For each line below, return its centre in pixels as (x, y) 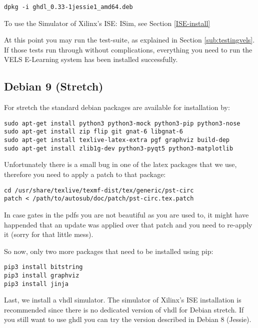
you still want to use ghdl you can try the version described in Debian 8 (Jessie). (128, 319)
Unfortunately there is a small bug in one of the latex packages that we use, (120, 164)
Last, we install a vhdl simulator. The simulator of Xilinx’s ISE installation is (123, 300)
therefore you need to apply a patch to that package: (85, 174)
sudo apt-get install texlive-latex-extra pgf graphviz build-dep (117, 140)
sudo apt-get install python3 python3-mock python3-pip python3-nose (122, 123)
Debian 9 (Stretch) (54, 86)
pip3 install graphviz (42, 275)
